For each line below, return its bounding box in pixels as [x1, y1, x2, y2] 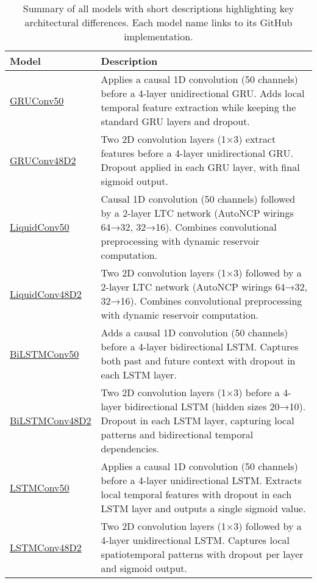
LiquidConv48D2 [10, 286, 82, 301]
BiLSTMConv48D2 [10, 413, 91, 427]
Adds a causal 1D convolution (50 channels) [101, 325, 288, 339]
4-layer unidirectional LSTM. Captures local [101, 533, 290, 547]
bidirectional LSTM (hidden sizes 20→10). [124, 399, 306, 413]
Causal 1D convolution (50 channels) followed [101, 192, 296, 206]
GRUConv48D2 [10, 153, 76, 167]
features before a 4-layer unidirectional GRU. [101, 146, 293, 160]
